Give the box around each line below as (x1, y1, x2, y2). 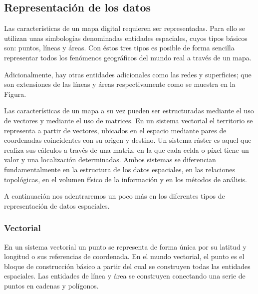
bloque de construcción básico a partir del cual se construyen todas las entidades (4, 261, 251, 271)
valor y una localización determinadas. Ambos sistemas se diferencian (4, 154, 216, 165)
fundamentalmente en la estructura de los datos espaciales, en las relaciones (4, 164, 235, 174)
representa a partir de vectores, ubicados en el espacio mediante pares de (4, 125, 227, 135)
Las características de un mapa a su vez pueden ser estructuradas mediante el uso (4, 105, 254, 116)
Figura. (4, 88, 26, 99)
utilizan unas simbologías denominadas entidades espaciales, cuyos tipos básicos (4, 32, 248, 43)
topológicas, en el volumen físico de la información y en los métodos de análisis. (4, 174, 247, 184)
